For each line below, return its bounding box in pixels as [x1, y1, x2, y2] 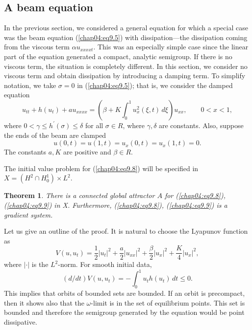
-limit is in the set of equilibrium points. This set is [91, 297, 245, 308]
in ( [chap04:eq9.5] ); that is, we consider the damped [77, 80, 233, 90]
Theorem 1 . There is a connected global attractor [4, 190, 155, 200]
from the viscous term [4, 42, 70, 52]
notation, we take [4, 80, 56, 90]
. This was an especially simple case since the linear [93, 42, 249, 52]
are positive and [63, 147, 111, 157]
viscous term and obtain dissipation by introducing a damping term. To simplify [4, 70, 246, 81]
